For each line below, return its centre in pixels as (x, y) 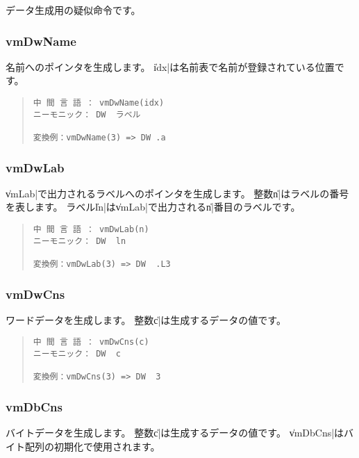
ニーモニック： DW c (77, 354)
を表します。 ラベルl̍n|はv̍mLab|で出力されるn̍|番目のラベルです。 (153, 207)
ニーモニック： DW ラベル (87, 114)
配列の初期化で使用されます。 (92, 446)
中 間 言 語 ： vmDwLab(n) (91, 230)
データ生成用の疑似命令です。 (73, 10)
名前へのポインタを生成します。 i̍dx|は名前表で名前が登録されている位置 (170, 66)
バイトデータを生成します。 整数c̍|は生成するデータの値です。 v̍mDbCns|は (175, 433)
